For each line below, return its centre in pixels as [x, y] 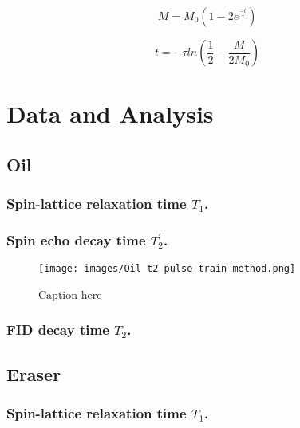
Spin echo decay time [76, 240]
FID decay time [58, 330]
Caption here [70, 294]
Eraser [34, 373]
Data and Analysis [110, 114]
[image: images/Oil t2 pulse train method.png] [167, 269]
